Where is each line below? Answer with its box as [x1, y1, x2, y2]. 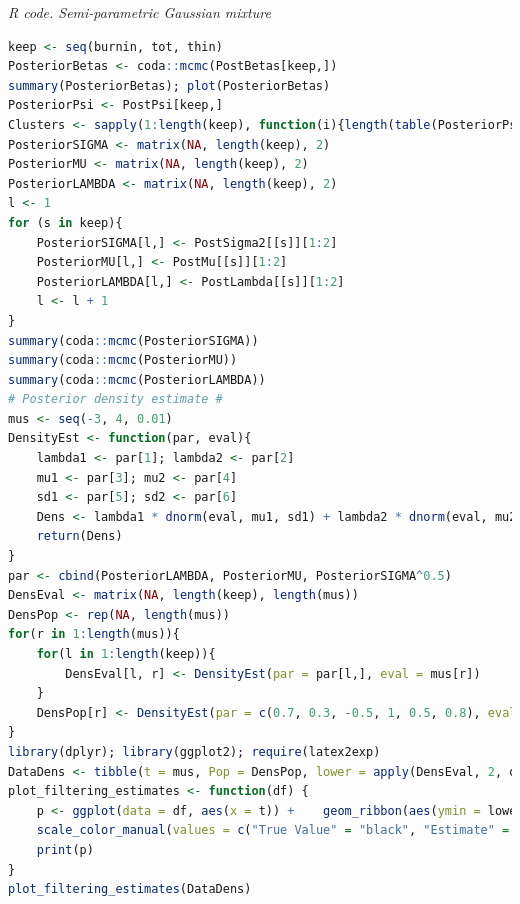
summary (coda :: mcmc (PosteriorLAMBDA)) [8, 372, 266, 387]
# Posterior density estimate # [8, 392, 223, 407]
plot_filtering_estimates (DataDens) [8, 882, 252, 897]
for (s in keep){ [8, 215, 123, 230]
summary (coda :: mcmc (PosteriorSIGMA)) [8, 333, 259, 348]
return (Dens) [36, 529, 123, 544]
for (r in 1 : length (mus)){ [8, 627, 180, 642]
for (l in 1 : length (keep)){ [36, 647, 216, 661]
